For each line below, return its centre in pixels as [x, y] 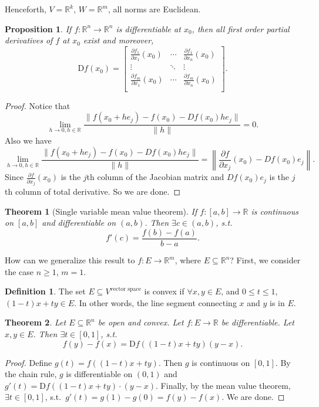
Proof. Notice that [38, 105]
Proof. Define [28, 362]
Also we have [28, 140]
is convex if [164, 291]
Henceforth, [26, 9]
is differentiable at [148, 28]
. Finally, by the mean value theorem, [223, 385]
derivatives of [29, 40]
